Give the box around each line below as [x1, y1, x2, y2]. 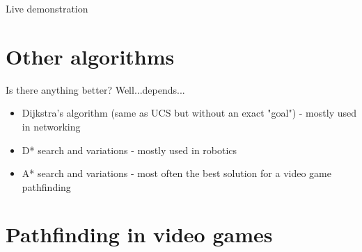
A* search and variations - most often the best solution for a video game [22, 166, 331, 180]
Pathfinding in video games [6, 220, 273, 249]
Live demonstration [6, 1, 88, 15]
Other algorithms [6, 42, 175, 70]
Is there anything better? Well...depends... [6, 82, 185, 96]
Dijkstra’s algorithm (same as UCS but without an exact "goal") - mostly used [22, 106, 356, 120]
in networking [22, 119, 81, 133]
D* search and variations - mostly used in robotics [22, 142, 237, 157]
